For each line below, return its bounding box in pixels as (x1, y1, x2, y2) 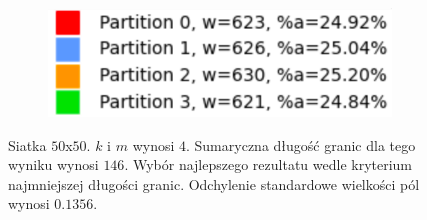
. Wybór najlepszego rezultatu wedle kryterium (124, 154, 413, 175)
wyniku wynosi (8, 154, 99, 175)
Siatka (8, 134, 47, 155)
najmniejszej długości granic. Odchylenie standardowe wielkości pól (8, 173, 420, 194)
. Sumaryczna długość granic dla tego (186, 134, 416, 155)
